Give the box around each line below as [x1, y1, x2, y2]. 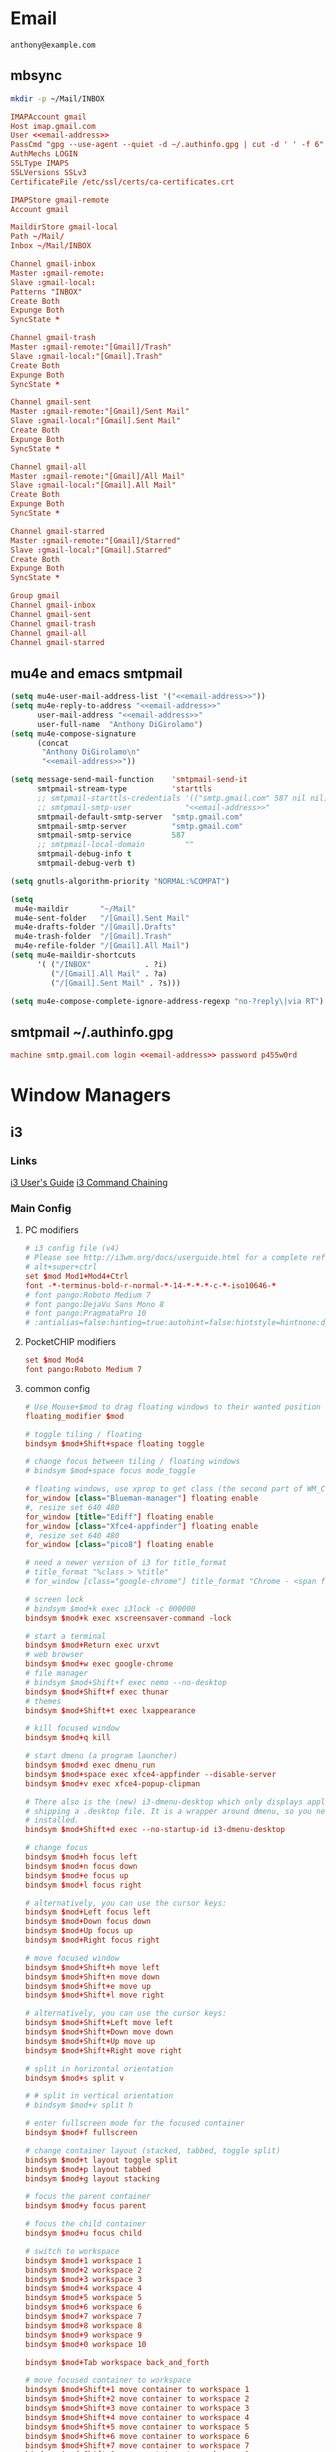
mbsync [10, 67, 63, 84]
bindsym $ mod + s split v [24, 2073, 125, 2083]
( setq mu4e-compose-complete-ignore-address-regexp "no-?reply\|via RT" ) [10, 996, 325, 1006]
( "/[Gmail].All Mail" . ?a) [50, 968, 168, 979]
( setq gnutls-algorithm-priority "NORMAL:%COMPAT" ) [10, 876, 230, 886]
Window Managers [10, 1084, 172, 1107]
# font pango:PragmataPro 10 [24, 1308, 147, 1319]
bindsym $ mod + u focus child [24, 2228, 143, 2239]
